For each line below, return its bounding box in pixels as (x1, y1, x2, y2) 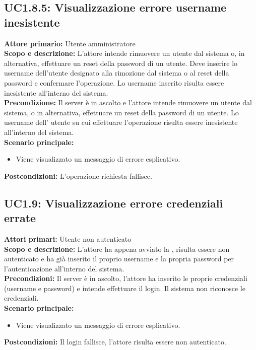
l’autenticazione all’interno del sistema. (4, 263, 124, 273)
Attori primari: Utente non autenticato (4, 233, 132, 244)
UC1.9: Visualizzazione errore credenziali (4, 195, 223, 211)
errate (4, 210, 36, 226)
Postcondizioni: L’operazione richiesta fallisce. (4, 170, 152, 181)
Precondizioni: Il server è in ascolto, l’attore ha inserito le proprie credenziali (4, 273, 247, 284)
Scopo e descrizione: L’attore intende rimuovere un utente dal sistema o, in (4, 48, 245, 58)
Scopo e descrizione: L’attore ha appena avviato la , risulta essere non (4, 243, 230, 254)
